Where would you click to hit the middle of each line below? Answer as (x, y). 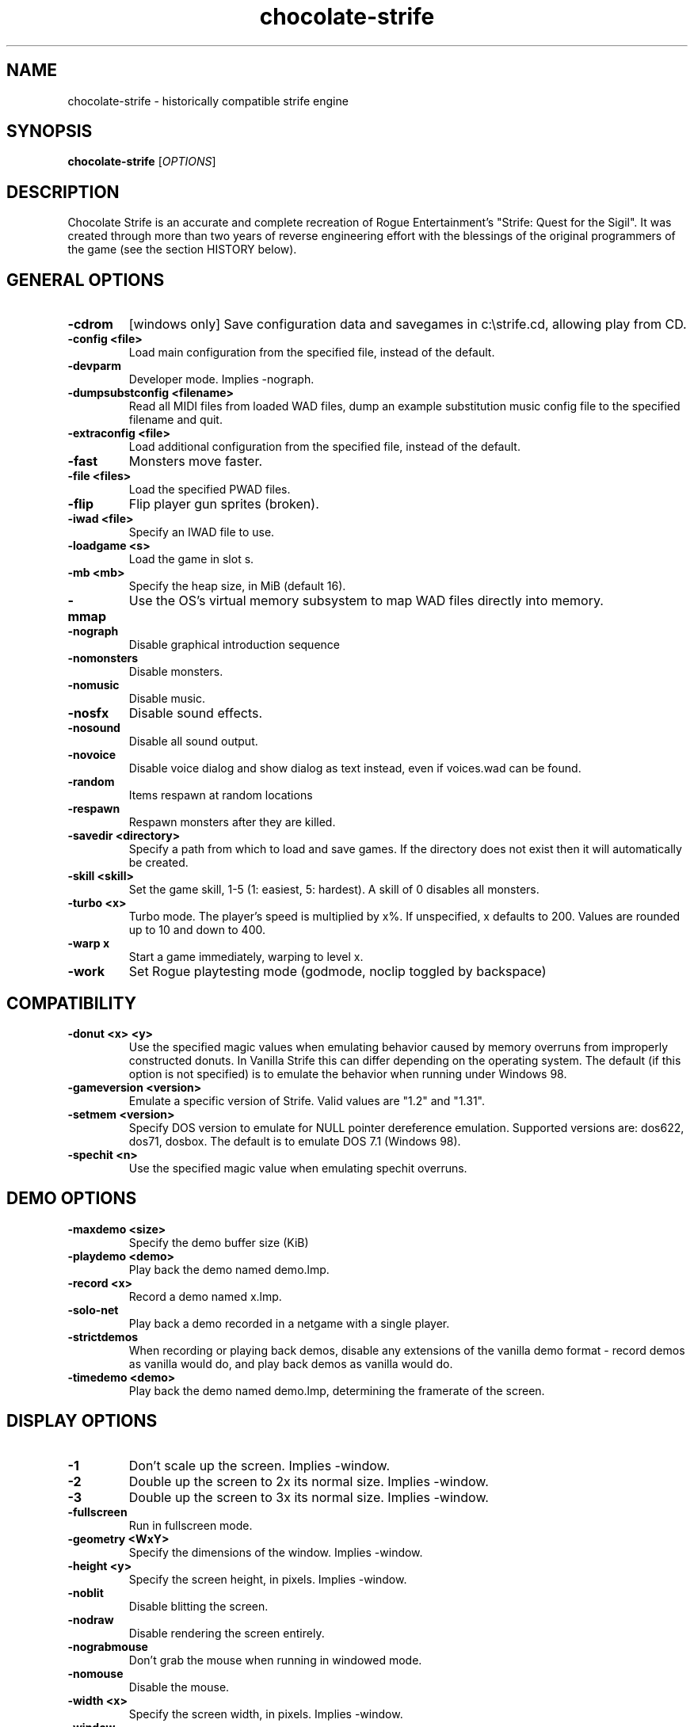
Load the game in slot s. (191, 559)
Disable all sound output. (193, 742)
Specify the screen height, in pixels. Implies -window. (268, 1579)
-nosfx (88, 713)
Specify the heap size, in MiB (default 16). (237, 586)
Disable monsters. (176, 672)
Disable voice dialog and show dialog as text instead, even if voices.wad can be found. (355, 768)
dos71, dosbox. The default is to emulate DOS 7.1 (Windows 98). (295, 1141)
